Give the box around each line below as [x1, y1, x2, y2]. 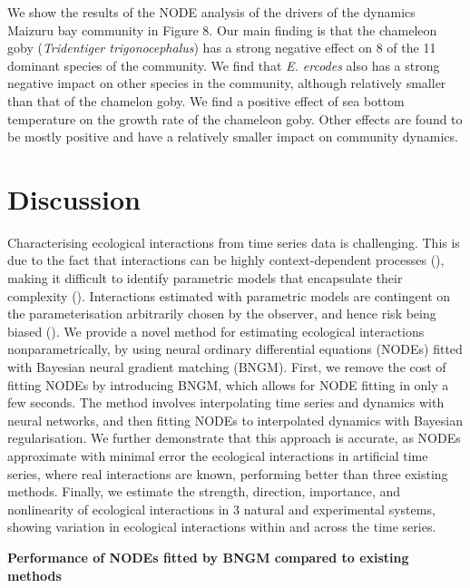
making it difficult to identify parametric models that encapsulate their [7, 269, 403, 288]
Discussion [7, 180, 141, 217]
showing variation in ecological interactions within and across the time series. [7, 517, 436, 536]
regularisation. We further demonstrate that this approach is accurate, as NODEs [7, 428, 461, 447]
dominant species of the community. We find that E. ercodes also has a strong [7, 55, 440, 74]
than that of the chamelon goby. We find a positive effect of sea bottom [7, 91, 405, 110]
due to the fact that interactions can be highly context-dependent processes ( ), [7, 250, 445, 269]
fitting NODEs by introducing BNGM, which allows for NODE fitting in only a [7, 375, 449, 394]
